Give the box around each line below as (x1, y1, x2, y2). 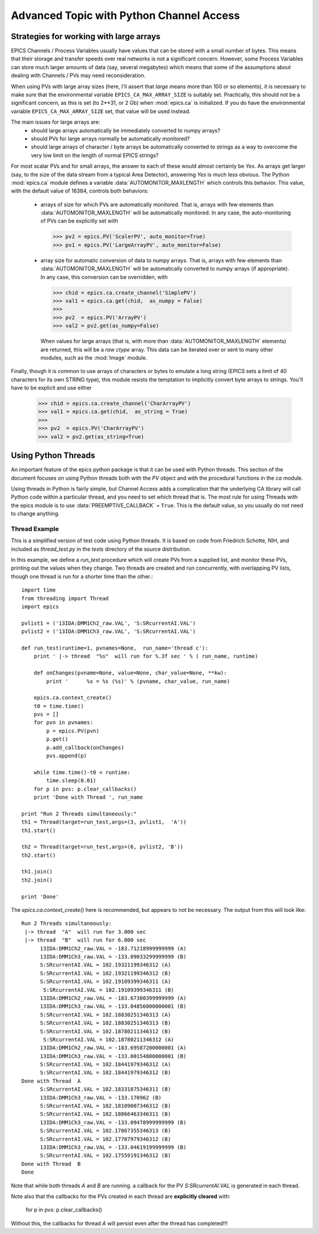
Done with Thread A (21, 1078, 81, 1084)
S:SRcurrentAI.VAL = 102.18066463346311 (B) (40, 1111, 171, 1117)
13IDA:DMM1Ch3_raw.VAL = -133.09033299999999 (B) (40, 953, 187, 960)
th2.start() (21, 851, 56, 859)
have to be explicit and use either (11, 384, 92, 391)
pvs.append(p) (46, 753, 87, 759)
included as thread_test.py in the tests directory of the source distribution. (11, 545, 191, 552)
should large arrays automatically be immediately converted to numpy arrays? (31, 127, 221, 134)
